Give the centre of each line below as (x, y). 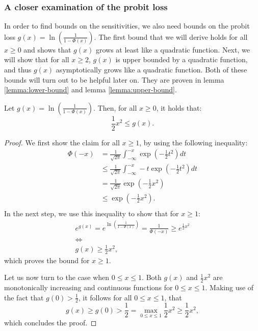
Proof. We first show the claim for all (62, 142)
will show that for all (37, 59)
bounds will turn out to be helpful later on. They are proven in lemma (114, 79)
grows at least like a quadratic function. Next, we (173, 49)
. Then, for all (115, 107)
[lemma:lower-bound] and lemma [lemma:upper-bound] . (91, 90)
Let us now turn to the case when (57, 277)
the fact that (24, 297)
